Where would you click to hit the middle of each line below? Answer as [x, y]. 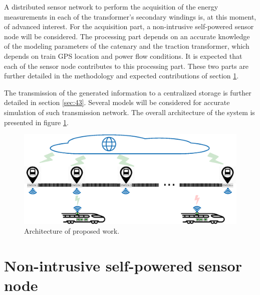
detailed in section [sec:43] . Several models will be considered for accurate [117, 102]
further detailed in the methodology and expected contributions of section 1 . [121, 76]
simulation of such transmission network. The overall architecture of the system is [129, 112]
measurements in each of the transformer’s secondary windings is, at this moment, [130, 16]
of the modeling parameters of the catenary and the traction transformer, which [127, 46]
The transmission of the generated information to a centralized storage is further [128, 92]
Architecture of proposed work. [72, 231]
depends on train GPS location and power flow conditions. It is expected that [123, 56]
